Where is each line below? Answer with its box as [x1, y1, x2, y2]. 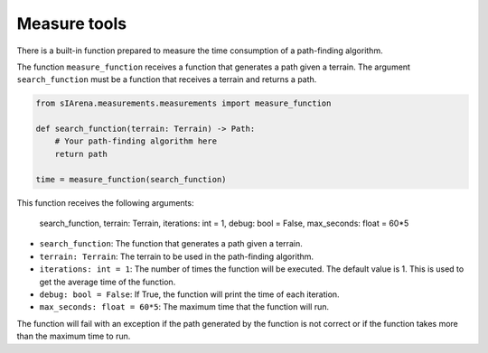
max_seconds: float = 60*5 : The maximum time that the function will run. [39, 302, 330, 312]
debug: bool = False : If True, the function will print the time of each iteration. [39, 289, 340, 300]
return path [54, 149, 108, 159]
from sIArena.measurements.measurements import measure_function [35, 98, 332, 108]
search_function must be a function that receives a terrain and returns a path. [16, 74, 317, 85]
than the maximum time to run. [16, 330, 131, 342]
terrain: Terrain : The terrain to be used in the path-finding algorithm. [39, 251, 314, 262]
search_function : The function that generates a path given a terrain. [39, 238, 303, 249]
